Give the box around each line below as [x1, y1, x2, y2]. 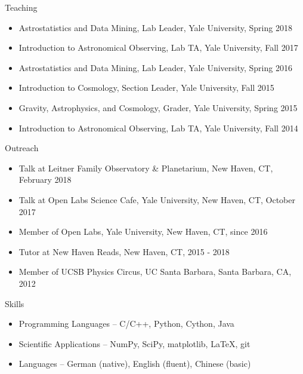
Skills [5, 297, 24, 309]
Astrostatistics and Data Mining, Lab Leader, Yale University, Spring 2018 [18, 21, 292, 33]
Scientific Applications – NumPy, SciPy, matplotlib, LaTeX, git [18, 337, 251, 350]
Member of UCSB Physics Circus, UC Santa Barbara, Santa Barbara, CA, [18, 265, 292, 278]
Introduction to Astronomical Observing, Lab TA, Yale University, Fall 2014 [18, 121, 298, 134]
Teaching [5, 1, 38, 13]
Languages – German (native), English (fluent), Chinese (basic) [18, 357, 251, 370]
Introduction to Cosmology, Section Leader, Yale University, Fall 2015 [18, 81, 274, 94]
